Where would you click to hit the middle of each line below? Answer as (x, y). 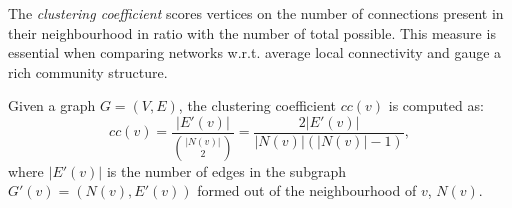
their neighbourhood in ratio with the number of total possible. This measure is (252, 32)
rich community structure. (88, 71)
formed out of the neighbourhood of (307, 190)
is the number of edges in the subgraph (226, 170)
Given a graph (52, 105)
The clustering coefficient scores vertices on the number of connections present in (256, 13)
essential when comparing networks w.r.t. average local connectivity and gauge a (255, 52)
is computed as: (436, 105)
